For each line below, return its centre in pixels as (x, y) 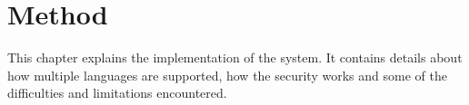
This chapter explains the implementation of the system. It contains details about (235, 57)
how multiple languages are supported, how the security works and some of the (227, 75)
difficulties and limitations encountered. (117, 93)
